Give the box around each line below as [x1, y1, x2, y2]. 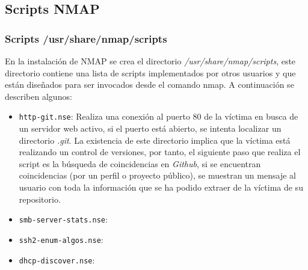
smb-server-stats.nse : [19, 213, 108, 226]
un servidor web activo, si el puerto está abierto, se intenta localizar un [19, 122, 282, 135]
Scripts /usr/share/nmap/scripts [5, 31, 167, 46]
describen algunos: [5, 90, 72, 102]
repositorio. [19, 192, 61, 205]
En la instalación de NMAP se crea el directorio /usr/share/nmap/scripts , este [5, 55, 296, 67]
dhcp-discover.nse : [19, 253, 95, 266]
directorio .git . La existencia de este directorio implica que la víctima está [19, 133, 291, 146]
